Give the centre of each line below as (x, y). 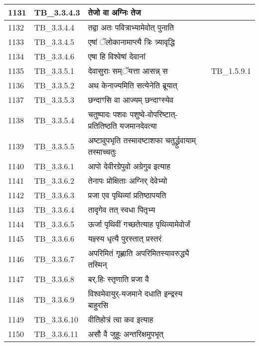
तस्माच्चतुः (102, 152)
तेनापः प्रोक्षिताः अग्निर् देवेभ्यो (128, 180)
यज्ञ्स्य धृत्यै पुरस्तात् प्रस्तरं (125, 238)
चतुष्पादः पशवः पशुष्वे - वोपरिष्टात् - (133, 114)
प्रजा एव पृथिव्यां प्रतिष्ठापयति (127, 195)
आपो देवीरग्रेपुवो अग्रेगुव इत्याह (129, 166)
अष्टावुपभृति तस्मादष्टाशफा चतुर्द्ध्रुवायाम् (142, 140)
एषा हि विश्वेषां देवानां (117, 56)
